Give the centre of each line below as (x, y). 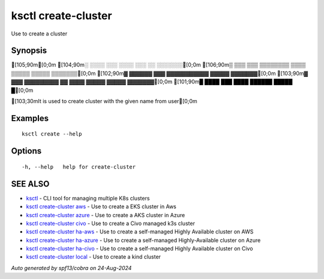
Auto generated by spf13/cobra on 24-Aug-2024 (71, 268)
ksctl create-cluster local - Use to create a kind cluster (94, 257)
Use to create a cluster (39, 34)
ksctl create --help (52, 134)
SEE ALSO (30, 184)
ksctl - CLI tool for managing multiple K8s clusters (88, 198)
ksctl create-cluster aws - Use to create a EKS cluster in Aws (101, 206)
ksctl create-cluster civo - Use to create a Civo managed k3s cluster (110, 223)
